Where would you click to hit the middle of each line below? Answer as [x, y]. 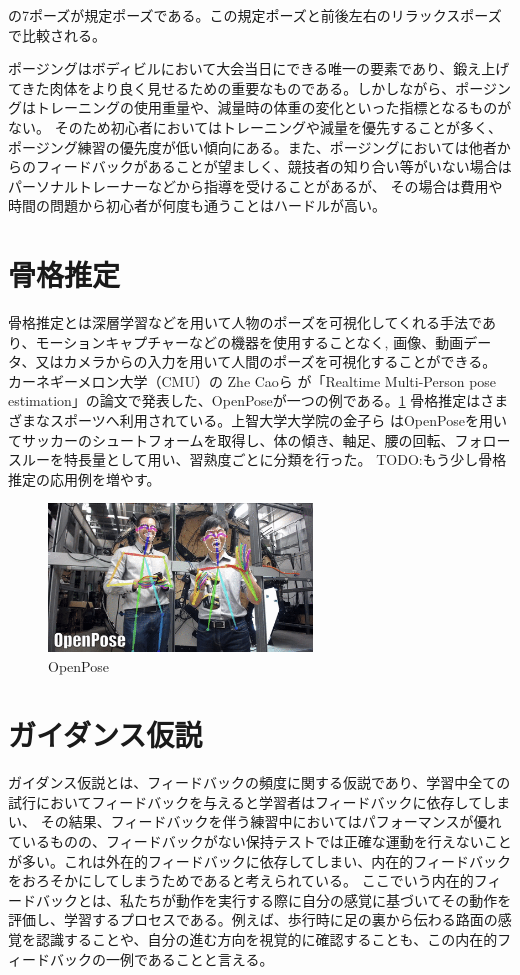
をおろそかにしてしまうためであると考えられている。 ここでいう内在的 [241, 880]
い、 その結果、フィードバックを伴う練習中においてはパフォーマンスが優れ [255, 821]
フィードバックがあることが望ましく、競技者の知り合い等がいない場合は [273, 166]
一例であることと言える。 [189, 958]
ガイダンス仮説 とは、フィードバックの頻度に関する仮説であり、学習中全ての [259, 782]
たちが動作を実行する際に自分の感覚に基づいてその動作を [322, 899]
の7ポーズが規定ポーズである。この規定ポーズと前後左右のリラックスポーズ [255, 15]
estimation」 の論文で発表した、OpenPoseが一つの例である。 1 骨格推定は [244, 400]
